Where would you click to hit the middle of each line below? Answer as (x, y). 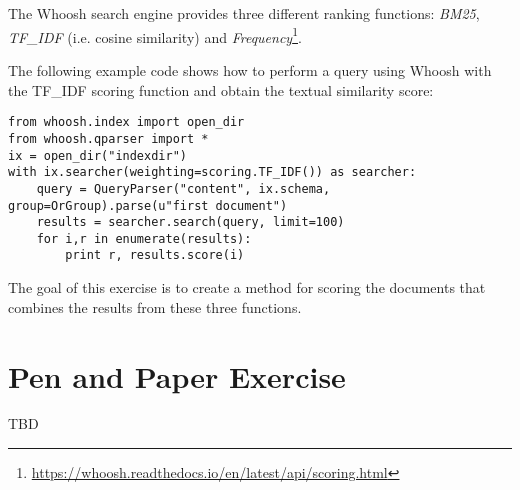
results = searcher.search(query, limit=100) (190, 222)
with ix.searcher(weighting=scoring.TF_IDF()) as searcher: (212, 172)
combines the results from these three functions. (155, 306)
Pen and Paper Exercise (177, 375)
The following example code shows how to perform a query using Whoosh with (250, 70)
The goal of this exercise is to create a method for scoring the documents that (247, 287)
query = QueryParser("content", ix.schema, (183, 188)
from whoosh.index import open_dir (126, 122)
